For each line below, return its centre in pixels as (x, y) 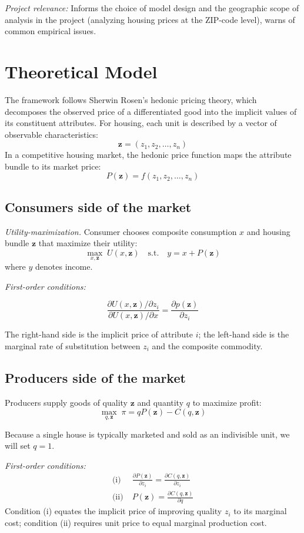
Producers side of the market (95, 377)
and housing (268, 231)
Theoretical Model (81, 71)
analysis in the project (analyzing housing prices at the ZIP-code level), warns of (150, 19)
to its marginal (260, 511)
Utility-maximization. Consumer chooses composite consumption (121, 231)
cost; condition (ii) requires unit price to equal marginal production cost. (136, 522)
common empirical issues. (51, 31)
